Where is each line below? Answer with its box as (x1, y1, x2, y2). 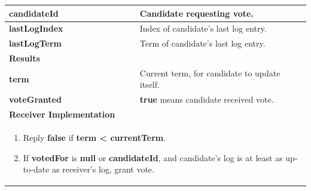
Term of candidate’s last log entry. (139, 37, 266, 50)
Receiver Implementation (9, 108, 115, 121)
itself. (139, 78, 160, 91)
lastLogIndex (9, 22, 63, 35)
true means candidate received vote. (139, 93, 274, 106)
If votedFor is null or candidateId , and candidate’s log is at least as (23, 151, 283, 164)
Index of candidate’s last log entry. (139, 22, 267, 35)
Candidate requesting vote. (139, 7, 254, 19)
